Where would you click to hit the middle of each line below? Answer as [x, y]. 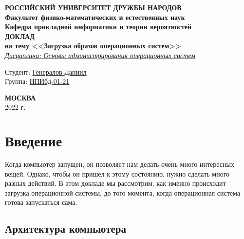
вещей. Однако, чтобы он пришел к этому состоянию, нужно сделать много [117, 173]
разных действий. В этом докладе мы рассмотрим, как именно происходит [115, 183]
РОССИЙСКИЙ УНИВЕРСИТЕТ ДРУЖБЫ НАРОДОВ [93, 7]
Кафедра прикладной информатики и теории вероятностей [98, 27]
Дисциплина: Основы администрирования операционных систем [100, 55]
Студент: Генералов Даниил [46, 71]
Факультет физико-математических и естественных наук [95, 17]
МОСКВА [20, 97]
